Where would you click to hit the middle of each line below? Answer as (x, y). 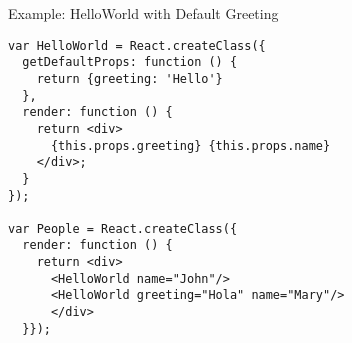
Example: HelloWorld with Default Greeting (143, 13)
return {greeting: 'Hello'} (129, 78)
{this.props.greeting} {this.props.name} (190, 145)
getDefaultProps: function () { (130, 62)
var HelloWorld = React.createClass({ (137, 45)
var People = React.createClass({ (123, 228)
